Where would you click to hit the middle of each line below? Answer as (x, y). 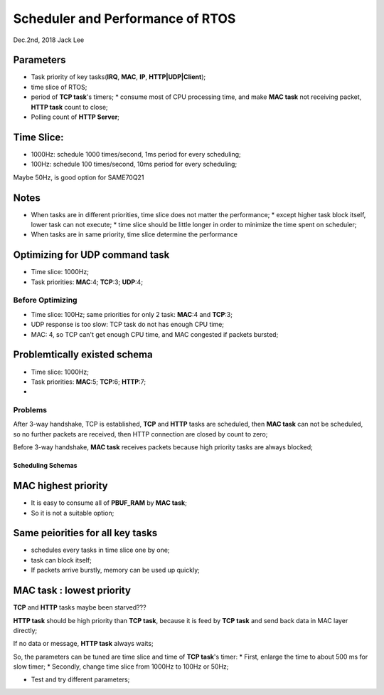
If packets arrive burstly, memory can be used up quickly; (116, 570)
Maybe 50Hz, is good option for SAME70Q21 (79, 177)
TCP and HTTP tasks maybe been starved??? (80, 607)
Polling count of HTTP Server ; (75, 117)
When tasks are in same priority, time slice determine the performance (134, 234)
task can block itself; (61, 560)
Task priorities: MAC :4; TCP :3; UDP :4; (87, 282)
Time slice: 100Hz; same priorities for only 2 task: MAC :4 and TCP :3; (132, 314)
